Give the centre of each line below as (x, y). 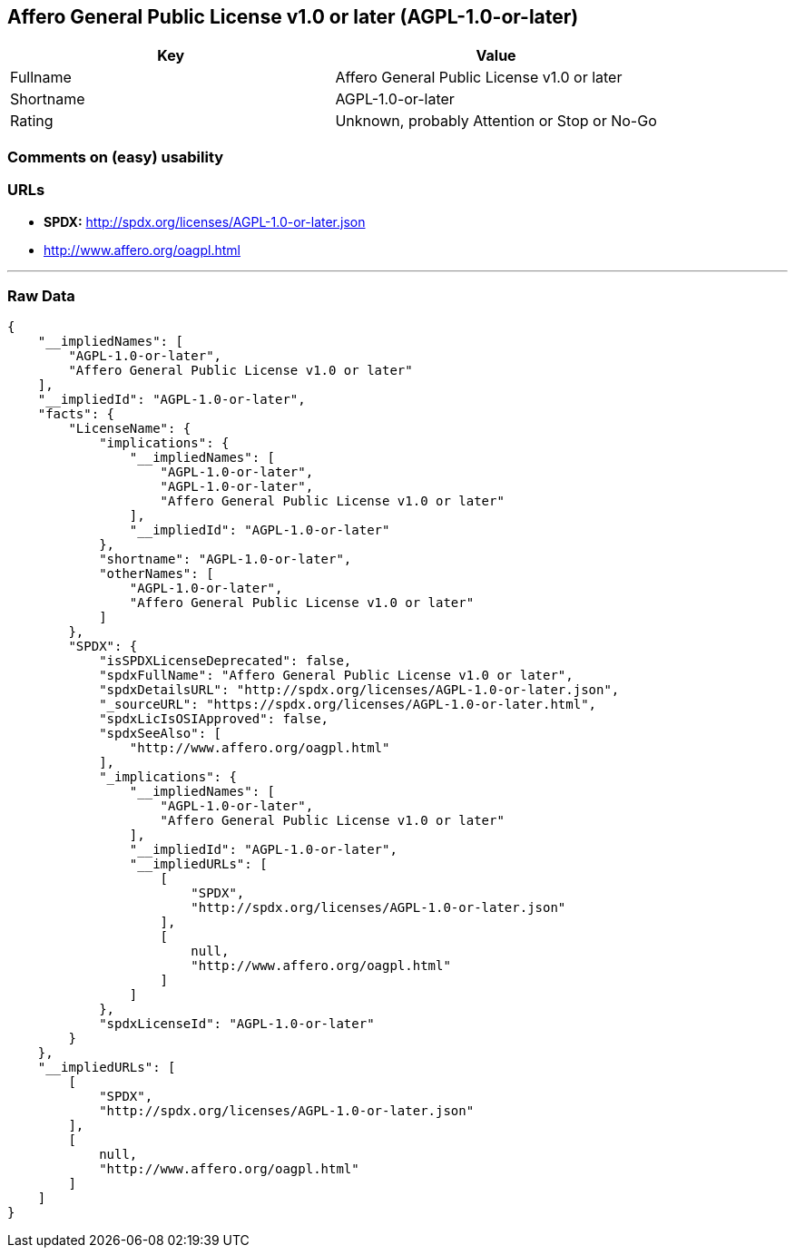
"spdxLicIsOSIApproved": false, (214, 719)
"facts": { (76, 414)
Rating (32, 121)
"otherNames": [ (157, 574)
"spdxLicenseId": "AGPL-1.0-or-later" (237, 1024)
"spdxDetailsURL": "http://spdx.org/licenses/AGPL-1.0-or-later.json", (359, 690)
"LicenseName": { (130, 429)
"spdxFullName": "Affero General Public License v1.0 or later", (336, 676)
